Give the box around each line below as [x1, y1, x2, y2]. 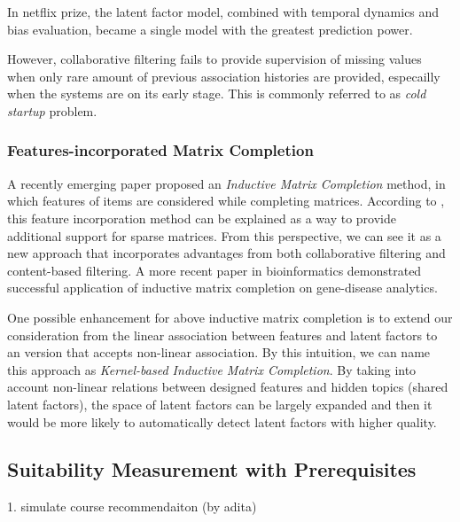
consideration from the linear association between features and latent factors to [7, 325, 438, 344]
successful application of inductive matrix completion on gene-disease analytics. [7, 278, 438, 297]
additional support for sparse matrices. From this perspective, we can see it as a [7, 226, 441, 245]
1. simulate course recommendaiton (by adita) [7, 497, 257, 516]
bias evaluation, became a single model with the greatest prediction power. [7, 19, 413, 38]
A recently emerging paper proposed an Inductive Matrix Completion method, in [7, 174, 446, 192]
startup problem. [7, 101, 97, 120]
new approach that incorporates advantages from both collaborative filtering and [7, 244, 446, 262]
